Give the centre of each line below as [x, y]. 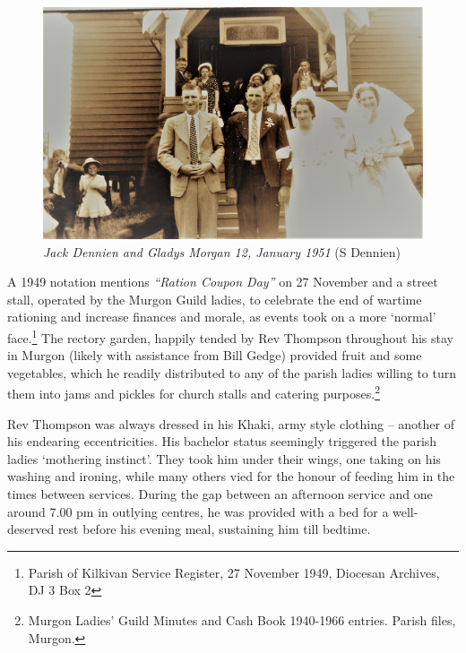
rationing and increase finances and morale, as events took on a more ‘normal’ [222, 317]
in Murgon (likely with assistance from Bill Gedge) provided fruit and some [215, 355]
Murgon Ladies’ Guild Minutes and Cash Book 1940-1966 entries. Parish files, [242, 620]
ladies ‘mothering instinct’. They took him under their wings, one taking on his [224, 458]
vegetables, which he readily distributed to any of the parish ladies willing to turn [232, 372]
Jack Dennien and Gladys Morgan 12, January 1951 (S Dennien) [222, 251]
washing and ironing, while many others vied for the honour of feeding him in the [231, 476]
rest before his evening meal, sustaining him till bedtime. [214, 529]
